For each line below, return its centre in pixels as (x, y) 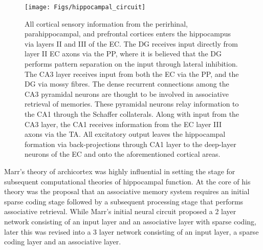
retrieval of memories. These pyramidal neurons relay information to (132, 104)
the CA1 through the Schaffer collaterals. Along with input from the (132, 114)
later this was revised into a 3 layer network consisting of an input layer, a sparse (131, 231)
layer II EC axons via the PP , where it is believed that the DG (123, 54)
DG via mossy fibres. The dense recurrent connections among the (127, 84)
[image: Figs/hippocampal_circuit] (85, 7)
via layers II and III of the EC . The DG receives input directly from (131, 43)
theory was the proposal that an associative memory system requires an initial (127, 191)
